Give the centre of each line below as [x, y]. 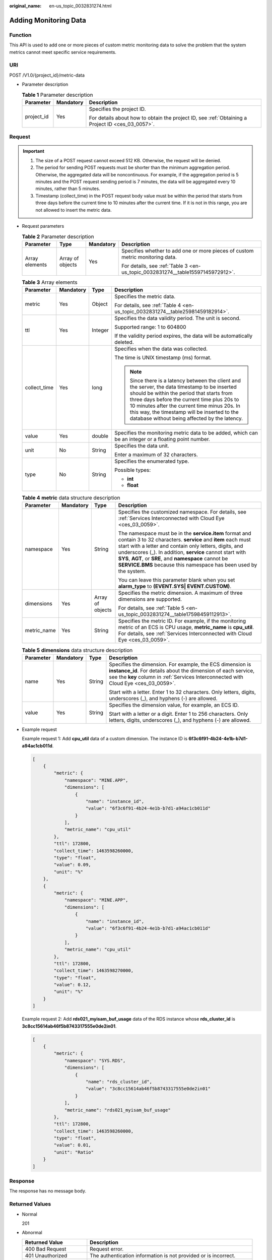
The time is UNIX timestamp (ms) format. [163, 358]
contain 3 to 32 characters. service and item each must [185, 540]
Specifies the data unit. [142, 446]
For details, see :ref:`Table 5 [151, 608]
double [100, 436]
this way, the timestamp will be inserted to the [184, 412]
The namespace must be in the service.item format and [185, 533]
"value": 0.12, [73, 985]
